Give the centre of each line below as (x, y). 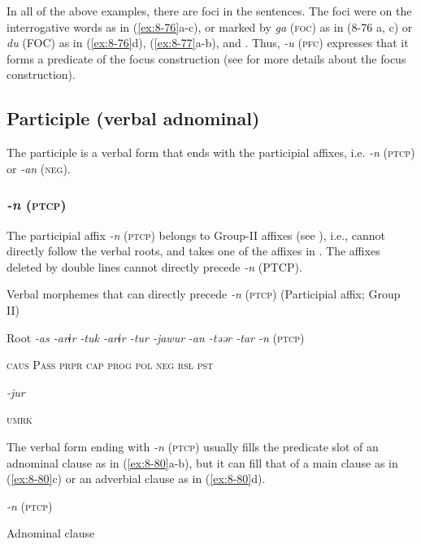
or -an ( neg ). (39, 168)
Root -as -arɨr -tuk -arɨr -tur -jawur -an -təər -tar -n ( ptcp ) (156, 337)
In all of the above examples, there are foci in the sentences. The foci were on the (209, 11)
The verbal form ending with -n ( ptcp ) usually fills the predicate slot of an (193, 446)
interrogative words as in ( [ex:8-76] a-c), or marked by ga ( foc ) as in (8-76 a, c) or (210, 26)
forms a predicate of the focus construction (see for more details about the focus (206, 58)
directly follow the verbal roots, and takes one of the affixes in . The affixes (193, 251)
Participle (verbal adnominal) (133, 118)
